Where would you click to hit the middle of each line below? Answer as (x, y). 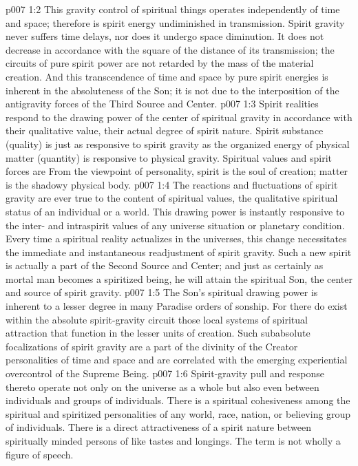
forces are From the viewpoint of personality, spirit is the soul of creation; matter (177, 171)
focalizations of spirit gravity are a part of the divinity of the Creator (152, 346)
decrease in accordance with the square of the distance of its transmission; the (170, 49)
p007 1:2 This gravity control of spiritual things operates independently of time (173, 9)
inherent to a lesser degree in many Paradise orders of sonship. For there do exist (177, 306)
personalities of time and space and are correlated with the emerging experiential (177, 360)
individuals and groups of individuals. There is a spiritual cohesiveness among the (178, 400)
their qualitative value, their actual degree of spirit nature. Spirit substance (165, 130)
